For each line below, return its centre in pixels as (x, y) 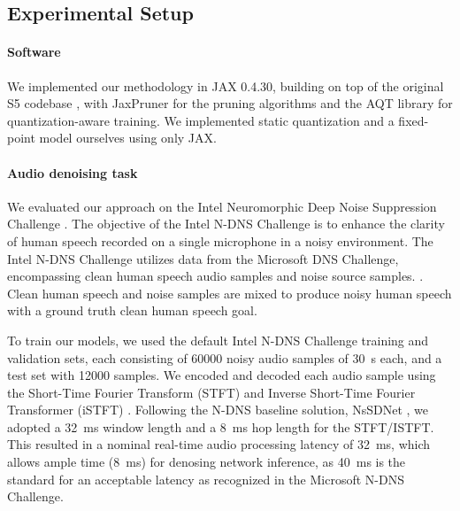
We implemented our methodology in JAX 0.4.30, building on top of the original (226, 85)
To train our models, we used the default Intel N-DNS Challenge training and (218, 340)
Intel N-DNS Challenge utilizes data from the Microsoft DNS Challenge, (203, 258)
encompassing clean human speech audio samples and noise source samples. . (215, 276)
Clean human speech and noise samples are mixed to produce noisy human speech (230, 293)
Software (34, 52)
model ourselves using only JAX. (128, 138)
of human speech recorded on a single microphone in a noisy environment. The (220, 240)
